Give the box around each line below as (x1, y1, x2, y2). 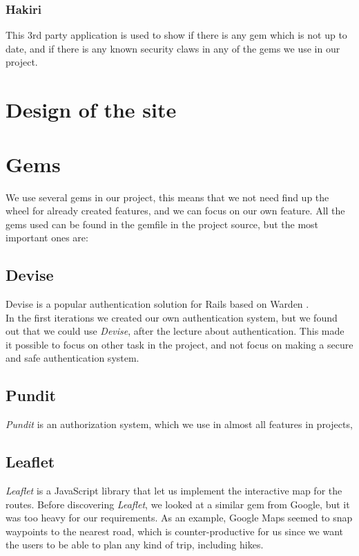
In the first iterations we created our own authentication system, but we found (6, 310, 338, 324)
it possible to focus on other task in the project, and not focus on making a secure (6, 337, 353, 351)
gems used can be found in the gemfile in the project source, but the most (6, 216, 319, 231)
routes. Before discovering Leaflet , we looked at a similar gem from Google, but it (6, 497, 350, 511)
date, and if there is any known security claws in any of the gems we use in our (6, 41, 340, 55)
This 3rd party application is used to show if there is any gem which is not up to (6, 28, 347, 42)
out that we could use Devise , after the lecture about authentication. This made (6, 324, 345, 338)
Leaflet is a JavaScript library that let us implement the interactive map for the (6, 483, 342, 498)
